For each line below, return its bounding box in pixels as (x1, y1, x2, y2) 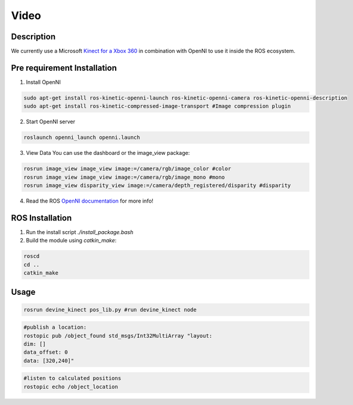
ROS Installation (11, 213, 72, 223)
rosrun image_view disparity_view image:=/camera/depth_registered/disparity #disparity (23, 182, 292, 189)
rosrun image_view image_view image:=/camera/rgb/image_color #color (23, 166, 231, 172)
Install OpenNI (26, 78, 61, 86)
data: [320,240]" (23, 357, 75, 364)
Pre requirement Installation (11, 63, 117, 73)
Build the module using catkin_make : (26, 237, 117, 244)
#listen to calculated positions (23, 375, 122, 382)
